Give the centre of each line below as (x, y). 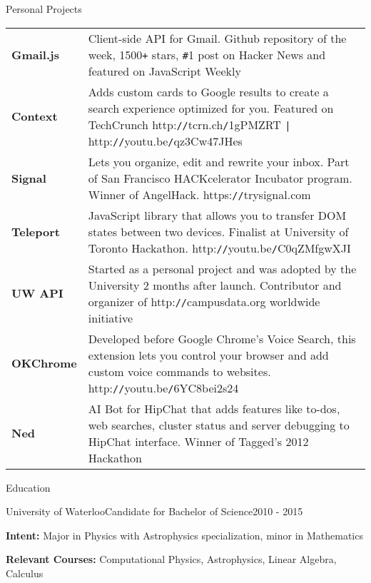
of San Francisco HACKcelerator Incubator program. (220, 178)
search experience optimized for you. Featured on (211, 108)
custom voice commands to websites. (179, 371)
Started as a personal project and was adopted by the (222, 268)
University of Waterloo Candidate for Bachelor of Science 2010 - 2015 (154, 511)
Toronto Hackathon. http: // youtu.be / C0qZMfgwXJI (219, 248)
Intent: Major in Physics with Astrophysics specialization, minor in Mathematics (184, 535)
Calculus (25, 573)
